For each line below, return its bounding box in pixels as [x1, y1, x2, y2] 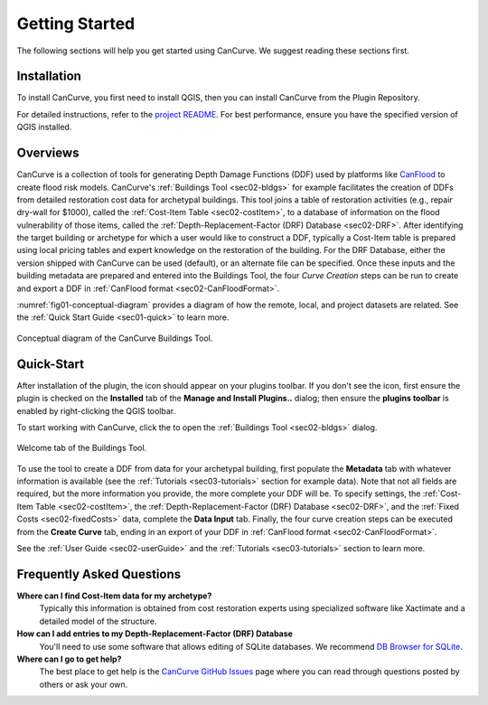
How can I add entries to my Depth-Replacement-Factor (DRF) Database [16, 628, 294, 639]
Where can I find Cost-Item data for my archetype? [16, 590, 212, 601]
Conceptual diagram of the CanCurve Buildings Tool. [16, 333, 213, 343]
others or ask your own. [39, 679, 128, 690]
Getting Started [16, 14, 136, 33]
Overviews [16, 146, 80, 161]
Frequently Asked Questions [16, 566, 182, 582]
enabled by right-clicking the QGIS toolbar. [16, 405, 176, 416]
